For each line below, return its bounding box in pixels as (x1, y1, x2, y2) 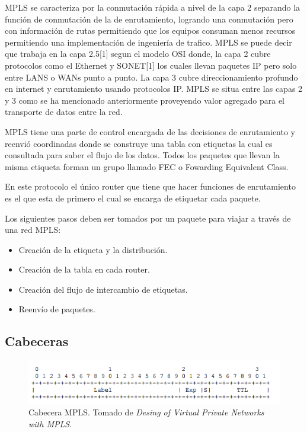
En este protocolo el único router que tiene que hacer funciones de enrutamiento (5, 180, 296, 193)
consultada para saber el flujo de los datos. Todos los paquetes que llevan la (5, 149, 280, 161)
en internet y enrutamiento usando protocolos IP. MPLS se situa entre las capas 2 (5, 82, 303, 95)
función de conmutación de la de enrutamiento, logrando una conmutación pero (5, 12, 293, 25)
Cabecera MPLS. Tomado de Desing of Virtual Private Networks (28, 406, 264, 418)
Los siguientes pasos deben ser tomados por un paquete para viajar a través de (5, 212, 291, 224)
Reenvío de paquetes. (18, 303, 95, 315)
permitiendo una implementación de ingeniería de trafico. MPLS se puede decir (5, 36, 292, 48)
